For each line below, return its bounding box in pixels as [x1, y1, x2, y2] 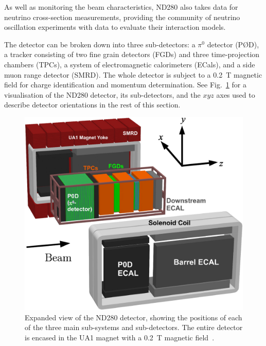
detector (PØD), [207, 39, 259, 49]
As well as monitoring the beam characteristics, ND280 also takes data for [4, 2, 238, 12]
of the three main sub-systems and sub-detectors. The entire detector [25, 322, 243, 333]
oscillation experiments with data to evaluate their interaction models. [4, 22, 226, 32]
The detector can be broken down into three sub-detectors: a [4, 39, 196, 49]
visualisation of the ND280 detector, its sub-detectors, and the [4, 89, 201, 100]
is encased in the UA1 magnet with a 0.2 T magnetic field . [25, 332, 215, 342]
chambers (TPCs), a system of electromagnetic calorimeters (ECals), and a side [4, 59, 255, 69]
